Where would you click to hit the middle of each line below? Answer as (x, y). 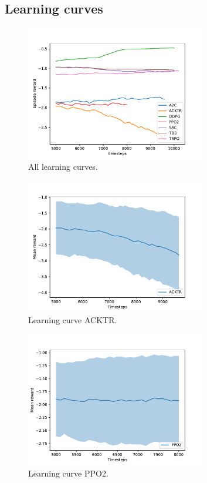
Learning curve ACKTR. (73, 320)
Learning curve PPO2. (68, 473)
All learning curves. (63, 167)
